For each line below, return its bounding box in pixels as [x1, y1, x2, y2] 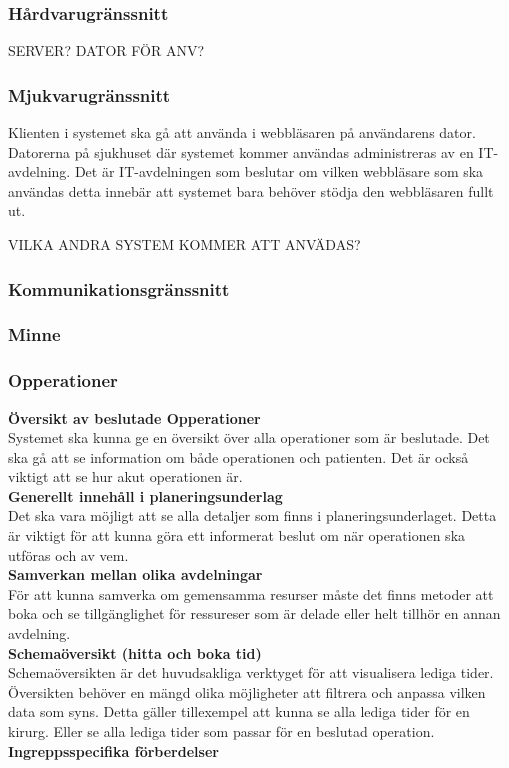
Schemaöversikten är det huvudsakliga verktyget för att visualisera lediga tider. [8, 662, 494, 683]
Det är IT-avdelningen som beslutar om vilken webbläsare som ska [74, 161, 484, 182]
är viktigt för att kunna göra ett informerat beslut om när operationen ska [8, 525, 466, 546]
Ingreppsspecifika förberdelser [8, 740, 219, 761]
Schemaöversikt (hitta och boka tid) [8, 642, 262, 663]
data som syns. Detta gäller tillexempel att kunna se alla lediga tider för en [8, 701, 470, 722]
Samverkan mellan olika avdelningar [8, 564, 263, 585]
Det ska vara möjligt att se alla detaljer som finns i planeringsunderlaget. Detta [8, 505, 497, 526]
